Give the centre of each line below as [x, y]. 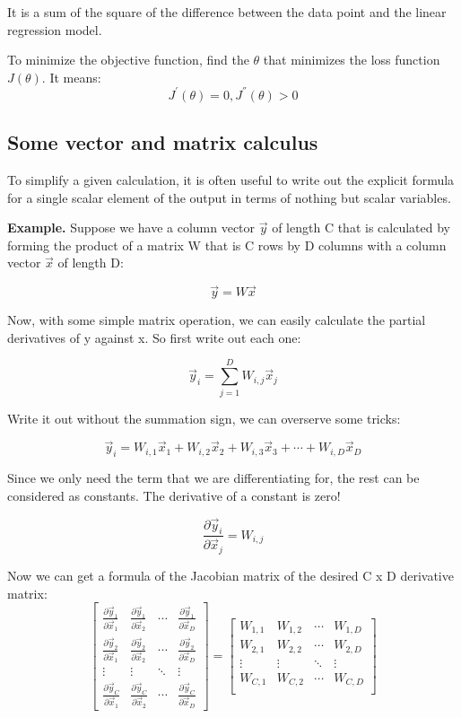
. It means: [71, 77]
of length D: [91, 263]
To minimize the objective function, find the [128, 60]
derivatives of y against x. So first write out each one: [154, 337]
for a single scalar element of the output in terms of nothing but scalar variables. [229, 197]
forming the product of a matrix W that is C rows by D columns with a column [227, 245]
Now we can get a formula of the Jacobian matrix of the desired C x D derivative [230, 575]
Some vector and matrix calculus [163, 142]
